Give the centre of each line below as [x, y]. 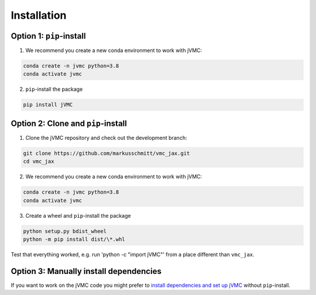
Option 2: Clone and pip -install [69, 123]
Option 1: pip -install [48, 36]
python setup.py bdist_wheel [65, 231]
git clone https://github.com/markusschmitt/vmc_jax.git [107, 153]
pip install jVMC [48, 105]
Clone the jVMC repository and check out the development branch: [106, 138]
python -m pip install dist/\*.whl [74, 239]
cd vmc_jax [39, 162]
